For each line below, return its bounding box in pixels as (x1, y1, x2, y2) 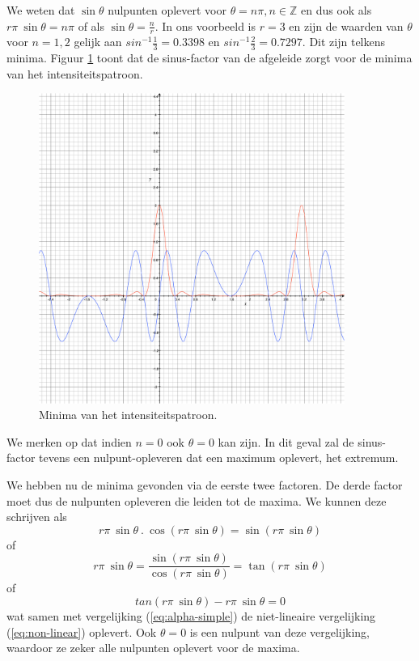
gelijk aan (74, 33, 122, 50)
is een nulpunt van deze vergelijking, (189, 623, 370, 640)
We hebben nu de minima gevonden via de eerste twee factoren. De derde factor (6, 476, 403, 493)
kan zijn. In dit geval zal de (218, 433, 354, 450)
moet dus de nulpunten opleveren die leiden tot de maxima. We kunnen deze (6, 492, 387, 509)
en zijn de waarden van (289, 17, 404, 34)
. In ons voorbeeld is (154, 17, 256, 34)
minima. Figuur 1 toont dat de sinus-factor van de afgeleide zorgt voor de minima (6, 49, 413, 66)
